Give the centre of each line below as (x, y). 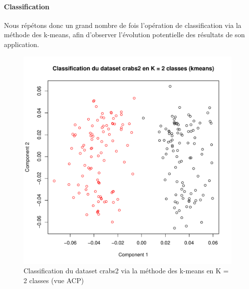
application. (22, 44)
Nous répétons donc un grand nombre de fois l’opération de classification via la (123, 25)
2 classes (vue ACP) (54, 280)
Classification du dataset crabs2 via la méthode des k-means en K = (126, 271)
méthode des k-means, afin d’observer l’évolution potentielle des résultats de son (124, 35)
